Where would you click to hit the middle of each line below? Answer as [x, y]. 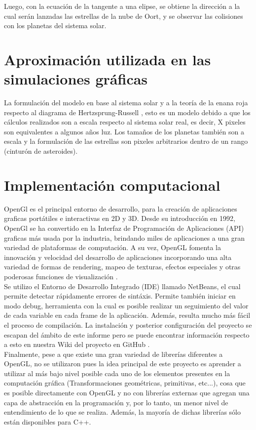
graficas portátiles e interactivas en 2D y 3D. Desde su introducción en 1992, [120, 218]
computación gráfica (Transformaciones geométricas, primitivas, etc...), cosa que [125, 383]
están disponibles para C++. [48, 421]
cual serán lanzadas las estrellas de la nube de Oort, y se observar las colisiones [124, 16]
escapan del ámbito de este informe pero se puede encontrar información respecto [127, 334]
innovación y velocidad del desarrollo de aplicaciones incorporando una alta [118, 257]
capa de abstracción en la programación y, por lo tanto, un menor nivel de [116, 402]
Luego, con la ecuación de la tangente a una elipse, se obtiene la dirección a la [122, 6]
